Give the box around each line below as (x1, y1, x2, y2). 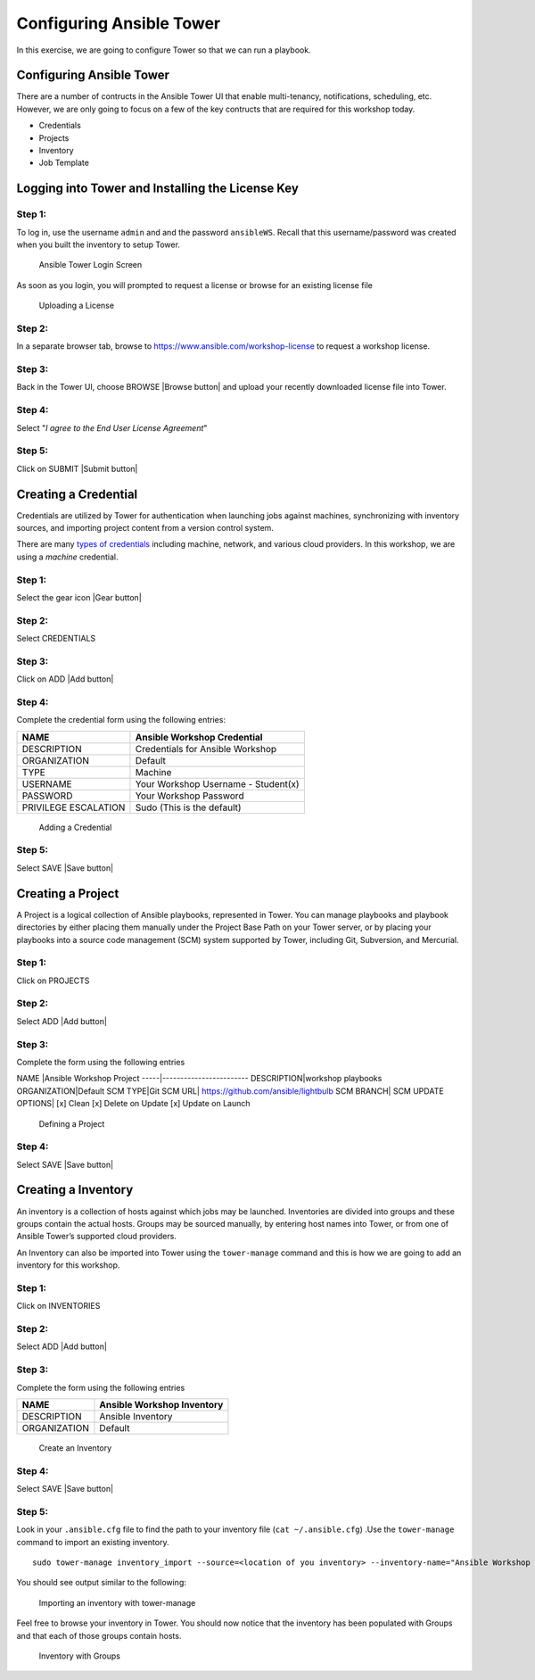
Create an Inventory (38, 1442, 112, 1453)
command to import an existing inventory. (16, 1536, 169, 1547)
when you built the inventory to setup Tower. (16, 239, 180, 250)
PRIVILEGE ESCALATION (21, 801, 126, 814)
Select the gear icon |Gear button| (16, 592, 142, 602)
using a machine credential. (16, 551, 119, 562)
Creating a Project (16, 886, 119, 901)
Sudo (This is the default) (135, 801, 242, 814)
